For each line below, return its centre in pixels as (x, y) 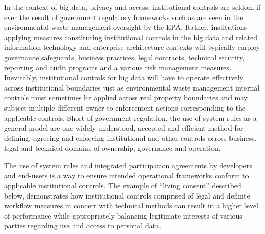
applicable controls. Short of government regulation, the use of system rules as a (130, 118)
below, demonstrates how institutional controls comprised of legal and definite (127, 195)
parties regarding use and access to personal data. (83, 226)
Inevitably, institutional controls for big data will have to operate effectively (124, 77)
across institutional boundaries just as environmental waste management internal (132, 87)
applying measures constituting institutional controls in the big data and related (131, 37)
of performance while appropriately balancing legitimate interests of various (123, 215)
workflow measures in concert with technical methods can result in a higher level (131, 205)
